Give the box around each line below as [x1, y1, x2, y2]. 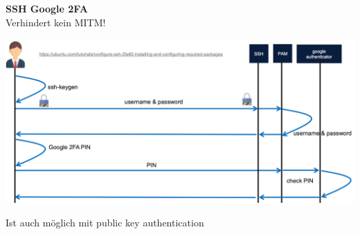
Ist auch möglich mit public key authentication [6, 215, 204, 230]
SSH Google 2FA [6, 1, 88, 15]
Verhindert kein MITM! [6, 15, 106, 29]
